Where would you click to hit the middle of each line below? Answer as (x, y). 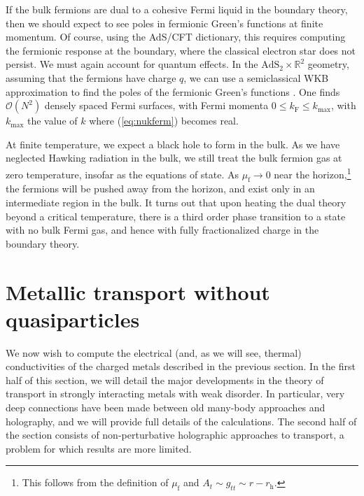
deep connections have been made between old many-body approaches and (166, 408)
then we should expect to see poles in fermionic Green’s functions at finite (164, 23)
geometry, (328, 64)
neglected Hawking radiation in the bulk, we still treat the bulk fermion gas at (174, 158)
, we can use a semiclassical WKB (256, 77)
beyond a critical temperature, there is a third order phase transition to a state (176, 216)
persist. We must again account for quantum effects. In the (132, 64)
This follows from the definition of (95, 482)
